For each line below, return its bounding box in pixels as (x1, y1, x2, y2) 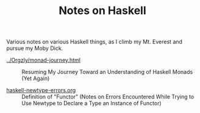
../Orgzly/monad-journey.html (6, 56, 81, 64)
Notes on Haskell (59, 4, 146, 18)
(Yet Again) (21, 75, 50, 82)
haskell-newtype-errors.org (6, 87, 76, 94)
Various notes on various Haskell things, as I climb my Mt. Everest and (6, 38, 183, 46)
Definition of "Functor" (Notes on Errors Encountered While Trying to (21, 93, 195, 101)
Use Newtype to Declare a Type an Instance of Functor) (21, 100, 162, 107)
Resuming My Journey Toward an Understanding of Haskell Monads (21, 68, 193, 76)
